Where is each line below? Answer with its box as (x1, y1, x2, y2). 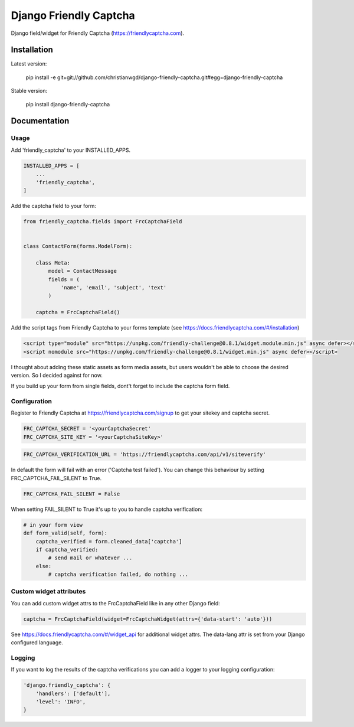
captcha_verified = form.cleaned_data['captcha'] (35, 538, 182, 545)
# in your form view (23, 521, 83, 528)
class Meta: (35, 259, 71, 266)
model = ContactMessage (48, 268, 117, 275)
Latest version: (11, 60, 47, 67)
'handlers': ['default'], (35, 690, 111, 697)
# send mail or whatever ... (48, 555, 133, 561)
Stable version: (11, 87, 48, 94)
